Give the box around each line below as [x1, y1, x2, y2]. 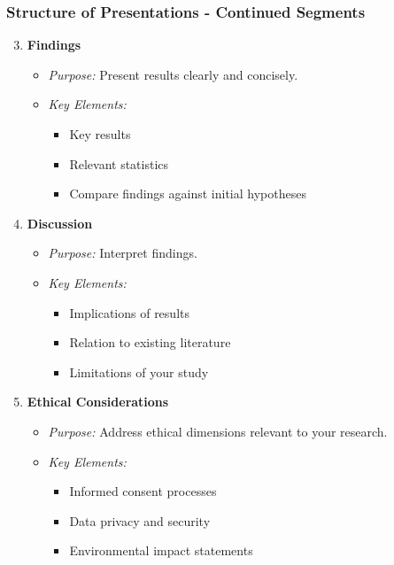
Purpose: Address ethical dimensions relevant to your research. [48, 422, 388, 440]
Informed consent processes [69, 482, 217, 500]
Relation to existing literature [69, 333, 231, 352]
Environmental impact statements [69, 541, 253, 560]
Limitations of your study [69, 362, 209, 381]
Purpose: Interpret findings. [48, 244, 197, 262]
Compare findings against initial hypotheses [69, 184, 306, 203]
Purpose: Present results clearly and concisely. [48, 65, 298, 83]
